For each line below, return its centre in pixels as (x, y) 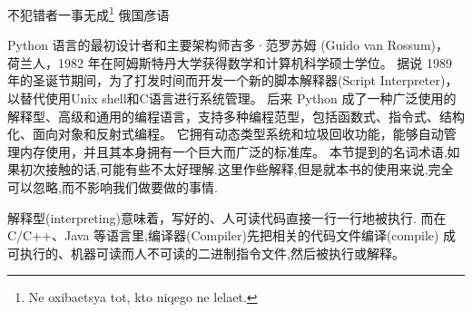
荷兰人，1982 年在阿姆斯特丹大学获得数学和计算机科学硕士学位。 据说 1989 (230, 62)
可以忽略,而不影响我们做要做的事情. (113, 187)
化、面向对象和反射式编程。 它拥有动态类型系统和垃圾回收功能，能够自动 (226, 134)
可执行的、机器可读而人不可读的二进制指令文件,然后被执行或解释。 (206, 253)
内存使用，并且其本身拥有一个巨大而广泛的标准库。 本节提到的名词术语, (233, 151)
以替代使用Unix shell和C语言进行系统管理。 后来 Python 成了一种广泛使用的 (232, 98)
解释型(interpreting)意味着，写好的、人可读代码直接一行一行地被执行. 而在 (227, 217)
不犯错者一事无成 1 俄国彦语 (88, 13)
